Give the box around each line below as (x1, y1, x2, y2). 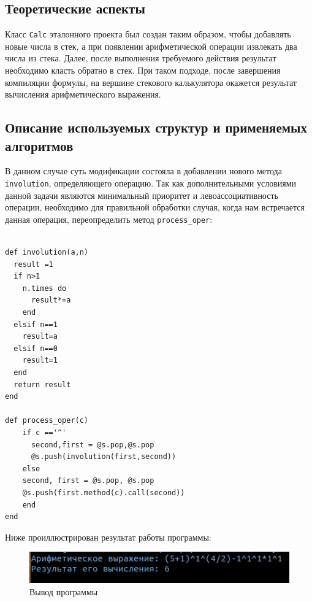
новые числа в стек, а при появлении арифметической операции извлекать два (5, 39, 297, 52)
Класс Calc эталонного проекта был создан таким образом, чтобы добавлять (5, 28, 291, 41)
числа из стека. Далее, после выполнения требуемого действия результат (5, 52, 276, 64)
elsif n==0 (13, 344, 58, 353)
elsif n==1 (13, 320, 58, 329)
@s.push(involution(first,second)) (31, 452, 177, 461)
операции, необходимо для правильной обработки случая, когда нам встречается (5, 201, 305, 214)
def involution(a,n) (5, 248, 89, 257)
